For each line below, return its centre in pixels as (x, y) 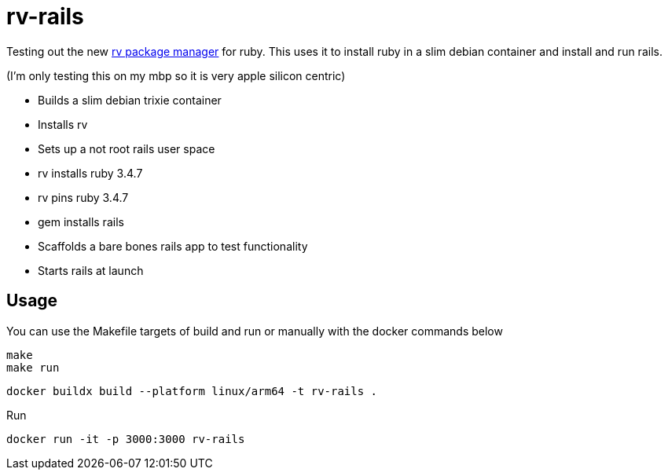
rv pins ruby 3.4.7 (83, 197)
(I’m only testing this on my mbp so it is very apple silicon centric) (176, 75)
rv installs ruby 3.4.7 (90, 173)
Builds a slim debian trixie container (130, 100)
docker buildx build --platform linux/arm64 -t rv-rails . (192, 391)
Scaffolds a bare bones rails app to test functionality (173, 246)
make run (33, 367)
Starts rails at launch (91, 270)
